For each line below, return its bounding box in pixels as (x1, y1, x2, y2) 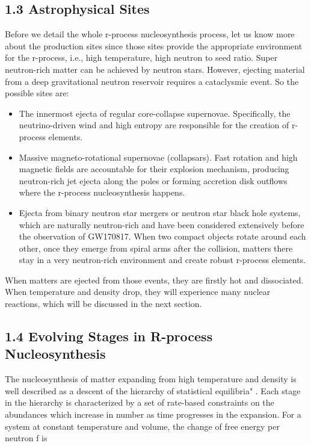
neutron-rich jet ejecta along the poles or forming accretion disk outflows (19, 174, 288, 187)
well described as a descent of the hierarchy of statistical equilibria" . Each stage (5, 384, 301, 397)
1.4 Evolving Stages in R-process (5, 327, 213, 345)
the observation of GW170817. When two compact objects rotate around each (19, 230, 306, 243)
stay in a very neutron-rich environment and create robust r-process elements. (19, 253, 306, 266)
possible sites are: (5, 87, 69, 99)
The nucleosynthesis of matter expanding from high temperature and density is (5, 373, 297, 385)
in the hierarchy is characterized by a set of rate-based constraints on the (5, 396, 274, 409)
